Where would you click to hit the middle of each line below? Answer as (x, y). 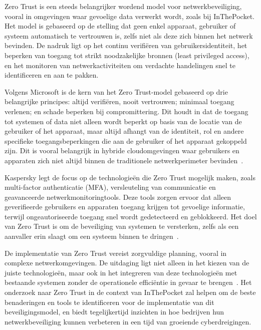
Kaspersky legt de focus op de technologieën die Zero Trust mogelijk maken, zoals (130, 177)
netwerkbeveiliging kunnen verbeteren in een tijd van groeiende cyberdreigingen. (128, 321)
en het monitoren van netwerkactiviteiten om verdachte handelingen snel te (120, 65)
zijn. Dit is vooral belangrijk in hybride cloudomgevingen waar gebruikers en (122, 150)
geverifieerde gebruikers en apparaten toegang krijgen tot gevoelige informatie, (125, 207)
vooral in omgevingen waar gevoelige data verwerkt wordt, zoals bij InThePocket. (129, 16)
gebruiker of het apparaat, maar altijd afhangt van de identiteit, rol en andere (124, 131)
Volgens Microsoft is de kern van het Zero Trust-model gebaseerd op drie (116, 91)
